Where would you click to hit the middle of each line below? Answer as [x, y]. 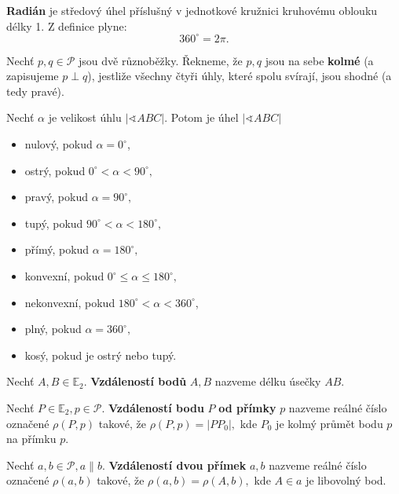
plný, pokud [53, 329]
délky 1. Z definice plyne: [67, 26]
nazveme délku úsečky [268, 381]
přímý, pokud [57, 249]
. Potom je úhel [201, 117]
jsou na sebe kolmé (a [319, 60]
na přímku [31, 439]
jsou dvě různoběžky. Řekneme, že [161, 60]
